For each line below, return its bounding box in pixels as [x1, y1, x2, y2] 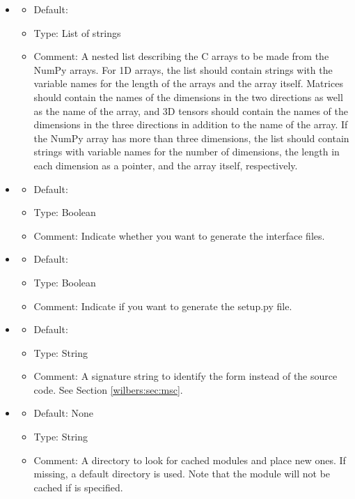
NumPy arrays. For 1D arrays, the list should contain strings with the [33, 62, 333, 77]
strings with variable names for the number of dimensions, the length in [33, 144, 340, 159]
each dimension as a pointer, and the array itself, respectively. [33, 158, 298, 172]
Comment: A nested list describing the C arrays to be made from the [33, 49, 329, 63]
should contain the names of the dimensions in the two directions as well [33, 89, 343, 104]
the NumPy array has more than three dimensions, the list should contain [33, 130, 349, 145]
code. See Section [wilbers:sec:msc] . [33, 382, 183, 397]
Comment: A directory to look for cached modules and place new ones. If [33, 452, 346, 467]
